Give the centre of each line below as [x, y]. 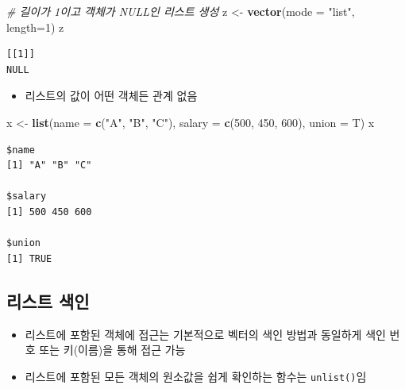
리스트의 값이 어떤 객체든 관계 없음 [111, 96]
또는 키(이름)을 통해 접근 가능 [112, 350]
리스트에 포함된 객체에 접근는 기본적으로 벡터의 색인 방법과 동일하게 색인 [205, 334]
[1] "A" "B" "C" [49, 166]
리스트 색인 [48, 300]
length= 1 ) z [35, 27]
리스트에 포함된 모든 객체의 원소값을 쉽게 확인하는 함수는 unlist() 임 [196, 376]
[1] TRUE [29, 258]
